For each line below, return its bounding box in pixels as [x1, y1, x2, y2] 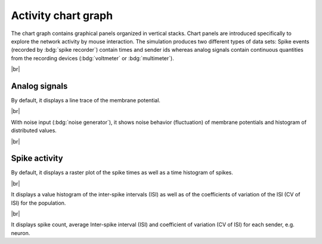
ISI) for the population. [11, 199, 66, 207]
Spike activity [11, 154, 63, 164]
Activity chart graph [11, 9, 113, 22]
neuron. [11, 229, 30, 236]
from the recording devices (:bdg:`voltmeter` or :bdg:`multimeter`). [11, 54, 174, 62]
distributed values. [11, 127, 57, 134]
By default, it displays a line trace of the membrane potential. [11, 97, 161, 104]
